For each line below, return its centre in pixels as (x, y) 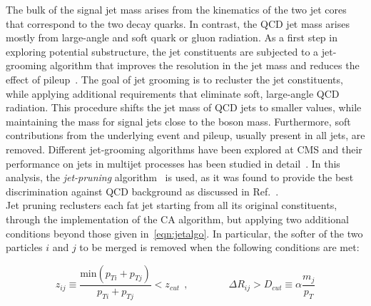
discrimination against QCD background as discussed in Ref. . (142, 191)
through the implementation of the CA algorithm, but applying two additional (177, 219)
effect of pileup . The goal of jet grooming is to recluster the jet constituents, (174, 79)
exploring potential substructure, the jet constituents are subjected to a (162, 51)
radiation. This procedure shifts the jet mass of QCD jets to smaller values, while (184, 107)
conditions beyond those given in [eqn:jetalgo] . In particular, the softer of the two (184, 233)
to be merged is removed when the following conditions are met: (219, 247)
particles (24, 247)
